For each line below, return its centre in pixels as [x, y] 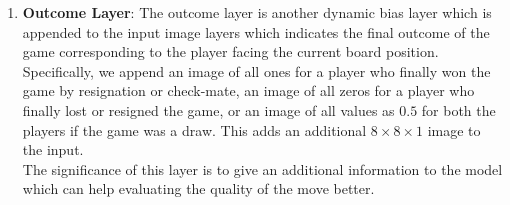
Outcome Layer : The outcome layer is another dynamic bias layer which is [257, 12]
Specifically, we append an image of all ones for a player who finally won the [256, 70]
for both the [458, 109]
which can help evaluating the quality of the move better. [198, 188]
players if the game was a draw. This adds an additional [194, 129]
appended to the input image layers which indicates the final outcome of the [256, 31]
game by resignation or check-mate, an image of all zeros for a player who [248, 90]
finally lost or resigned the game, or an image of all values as [208, 109]
